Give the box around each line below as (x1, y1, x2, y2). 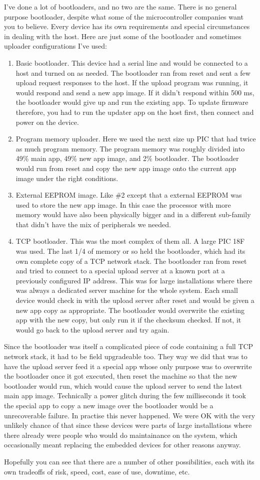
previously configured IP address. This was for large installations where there (15, 275, 252, 285)
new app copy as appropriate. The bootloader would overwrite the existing (15, 304, 245, 315)
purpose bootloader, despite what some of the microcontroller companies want (4, 11, 243, 22)
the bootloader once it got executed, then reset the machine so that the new (4, 371, 237, 381)
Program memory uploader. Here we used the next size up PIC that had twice (15, 133, 256, 144)
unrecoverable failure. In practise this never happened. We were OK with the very (4, 410, 255, 420)
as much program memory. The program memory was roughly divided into (15, 143, 245, 153)
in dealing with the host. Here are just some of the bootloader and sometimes (4, 31, 241, 41)
